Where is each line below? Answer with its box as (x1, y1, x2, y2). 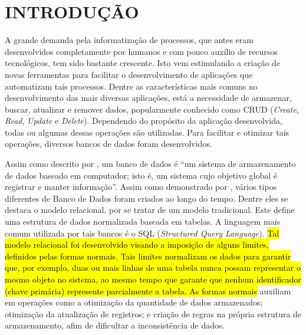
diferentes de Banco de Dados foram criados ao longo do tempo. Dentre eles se (5, 192, 288, 204)
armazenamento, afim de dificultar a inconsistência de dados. (5, 319, 225, 331)
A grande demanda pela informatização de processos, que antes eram (5, 34, 254, 46)
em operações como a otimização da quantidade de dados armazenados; (5, 296, 263, 308)
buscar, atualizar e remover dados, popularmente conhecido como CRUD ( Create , (5, 103, 299, 115)
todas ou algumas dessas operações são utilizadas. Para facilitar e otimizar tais (5, 126, 289, 138)
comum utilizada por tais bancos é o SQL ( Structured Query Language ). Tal (5, 226, 279, 239)
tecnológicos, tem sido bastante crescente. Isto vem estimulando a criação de (5, 57, 281, 69)
